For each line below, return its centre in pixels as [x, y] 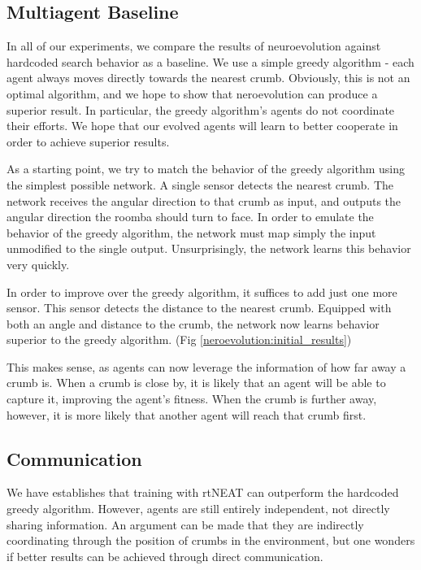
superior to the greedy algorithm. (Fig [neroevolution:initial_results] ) [179, 339]
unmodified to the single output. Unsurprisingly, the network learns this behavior [209, 248]
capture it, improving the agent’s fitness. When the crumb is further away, [192, 399]
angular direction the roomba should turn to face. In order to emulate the [190, 217]
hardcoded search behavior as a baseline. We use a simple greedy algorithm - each [210, 61]
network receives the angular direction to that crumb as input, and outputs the [204, 200]
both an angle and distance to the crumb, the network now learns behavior [193, 323]
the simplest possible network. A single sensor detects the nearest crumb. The [200, 184]
